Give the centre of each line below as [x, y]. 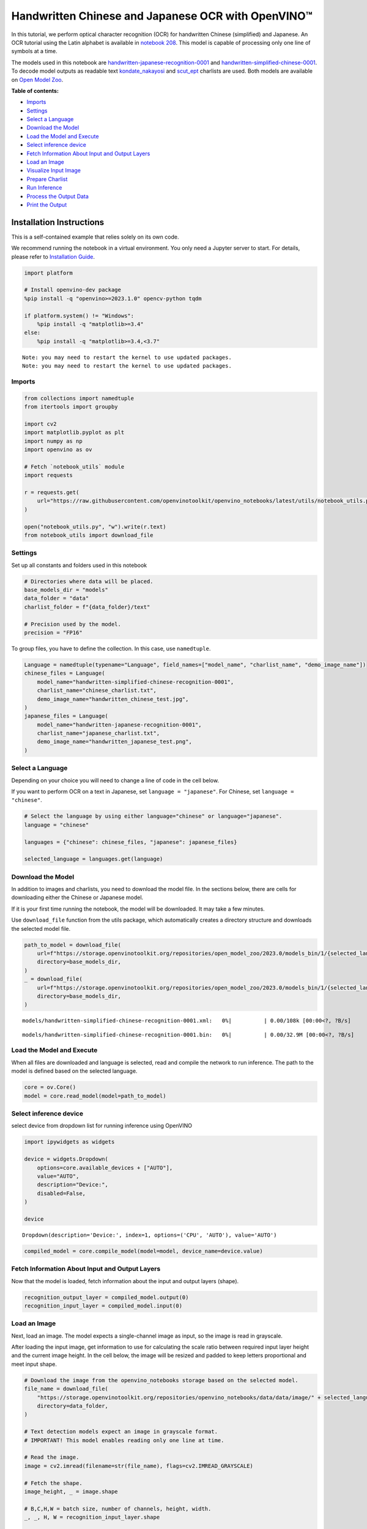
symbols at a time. [34, 51]
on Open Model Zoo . [37, 80]
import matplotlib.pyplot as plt [74, 432]
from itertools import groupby [71, 407]
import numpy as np [53, 441]
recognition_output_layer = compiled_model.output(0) [106, 1297]
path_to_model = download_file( [73, 945]
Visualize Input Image [54, 171]
